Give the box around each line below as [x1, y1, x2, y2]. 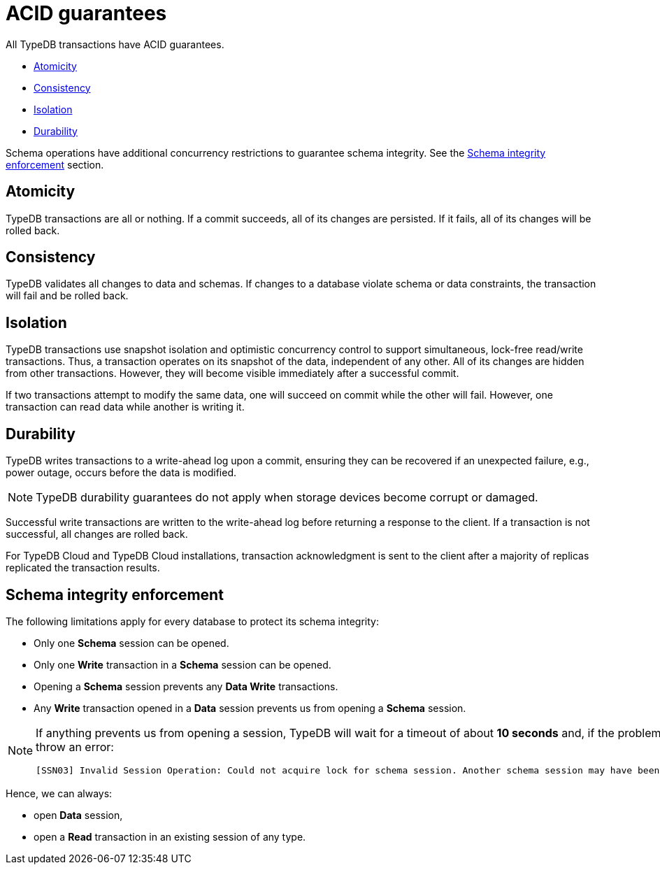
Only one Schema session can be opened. [34, 636, 229, 649]
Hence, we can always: [6, 787, 113, 799]
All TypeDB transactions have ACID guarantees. [6, 38, 224, 50]
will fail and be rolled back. [6, 290, 129, 302]
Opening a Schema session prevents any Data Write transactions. [34, 680, 338, 692]
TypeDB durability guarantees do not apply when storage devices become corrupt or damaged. [36, 490, 538, 505]
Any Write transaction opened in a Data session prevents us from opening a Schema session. [34, 701, 466, 714]
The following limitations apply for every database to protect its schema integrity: [6, 615, 380, 627]
